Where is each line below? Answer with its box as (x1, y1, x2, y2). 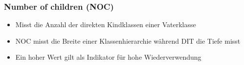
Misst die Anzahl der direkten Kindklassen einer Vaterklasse (15, 19, 196, 30)
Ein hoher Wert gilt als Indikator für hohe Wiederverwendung (15, 52, 201, 62)
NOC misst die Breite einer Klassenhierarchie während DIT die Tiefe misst (15, 35, 241, 46)
